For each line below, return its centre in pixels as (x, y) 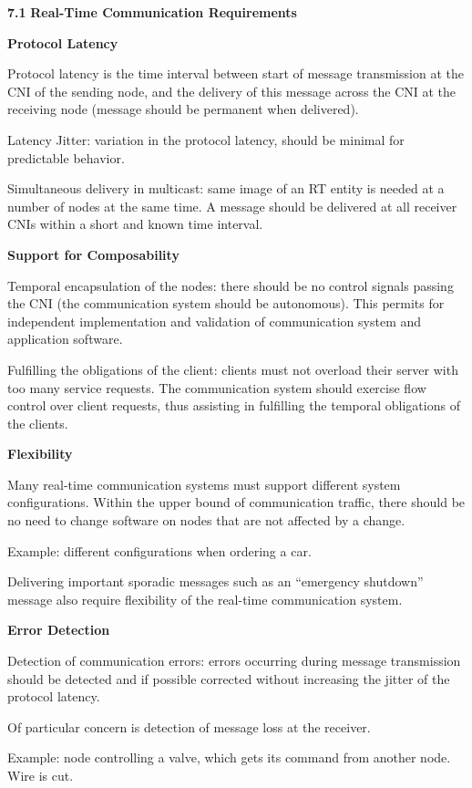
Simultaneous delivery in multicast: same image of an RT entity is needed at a (226, 188)
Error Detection (59, 630)
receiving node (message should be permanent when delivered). (183, 109)
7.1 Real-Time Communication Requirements (152, 12)
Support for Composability (93, 254)
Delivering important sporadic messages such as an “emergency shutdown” (215, 581)
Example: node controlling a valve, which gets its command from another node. (229, 757)
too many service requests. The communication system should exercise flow (217, 387)
